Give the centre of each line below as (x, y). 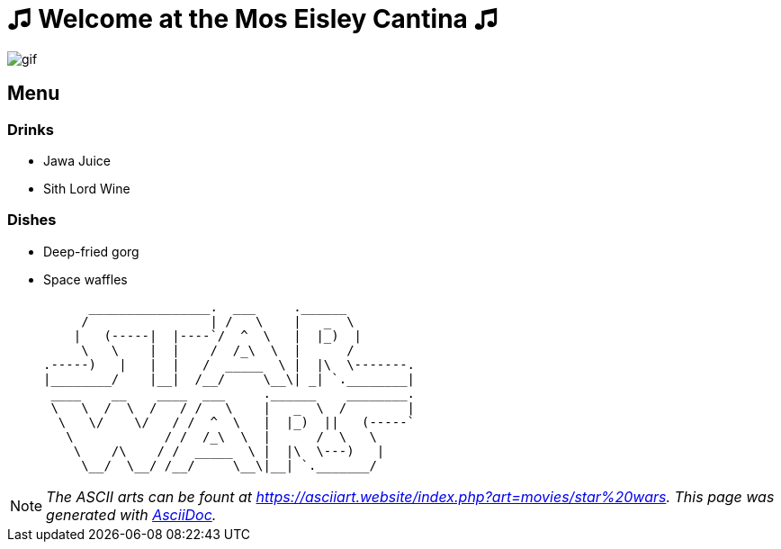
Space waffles (85, 279)
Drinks (31, 129)
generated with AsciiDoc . (131, 514)
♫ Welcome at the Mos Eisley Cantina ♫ (253, 19)
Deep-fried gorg (91, 251)
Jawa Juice (77, 160)
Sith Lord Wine (87, 188)
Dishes (32, 220)
